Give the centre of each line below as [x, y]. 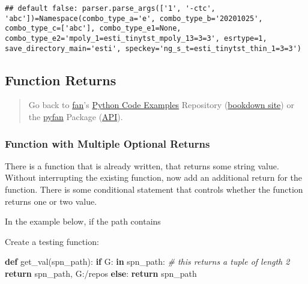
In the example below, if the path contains [83, 221]
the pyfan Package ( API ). [76, 117]
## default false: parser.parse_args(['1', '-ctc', [110, 8]
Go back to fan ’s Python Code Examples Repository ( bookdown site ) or [161, 105]
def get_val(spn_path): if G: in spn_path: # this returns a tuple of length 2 [147, 261]
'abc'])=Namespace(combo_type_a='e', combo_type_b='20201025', [134, 18]
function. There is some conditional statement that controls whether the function [154, 189]
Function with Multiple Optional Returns [107, 143]
